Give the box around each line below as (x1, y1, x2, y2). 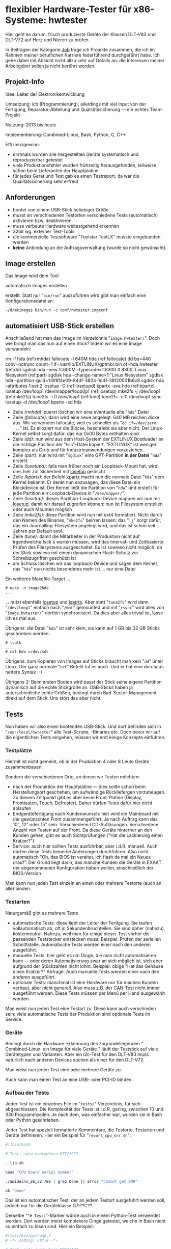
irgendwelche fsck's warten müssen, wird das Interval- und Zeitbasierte (12, 539, 164, 545)
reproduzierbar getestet (12, 156, 63, 162)
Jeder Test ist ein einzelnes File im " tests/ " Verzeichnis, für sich (5, 1101, 141, 1107)
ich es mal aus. (5, 615, 37, 621)
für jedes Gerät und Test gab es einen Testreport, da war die (12, 173, 140, 179)
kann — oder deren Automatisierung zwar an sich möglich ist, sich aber (12, 958, 163, 964)
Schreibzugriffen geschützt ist (12, 555, 76, 561)
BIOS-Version (12, 870, 41, 877)
